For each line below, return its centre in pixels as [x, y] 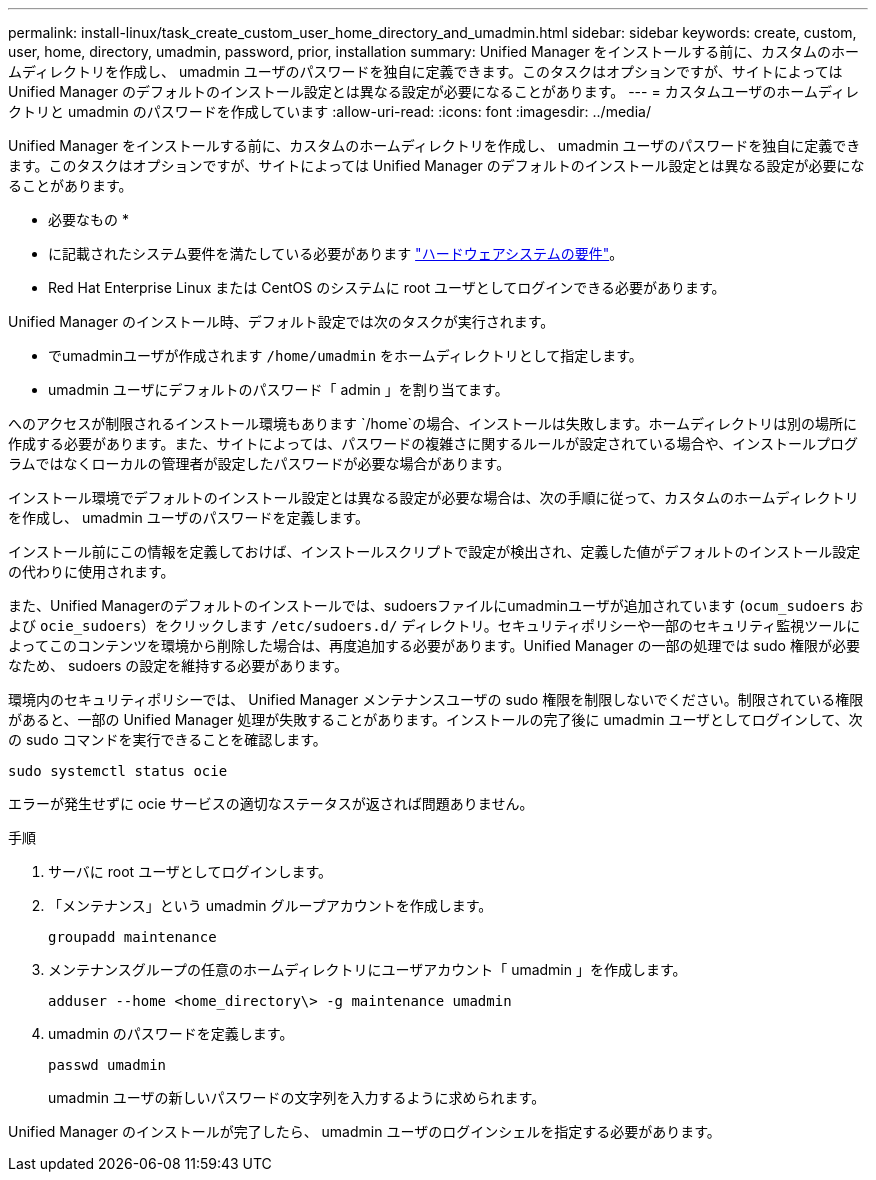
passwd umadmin [107, 1065]
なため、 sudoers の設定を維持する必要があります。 [178, 665]
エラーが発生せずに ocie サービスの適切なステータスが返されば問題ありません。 [271, 803]
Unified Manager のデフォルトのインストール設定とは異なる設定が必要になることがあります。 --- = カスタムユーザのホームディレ [433, 91]
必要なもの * [88, 219]
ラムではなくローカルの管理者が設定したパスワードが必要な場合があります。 [259, 463]
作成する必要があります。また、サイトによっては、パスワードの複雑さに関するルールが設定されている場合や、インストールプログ [433, 443]
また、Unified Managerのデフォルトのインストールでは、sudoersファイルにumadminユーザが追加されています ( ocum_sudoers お [436, 605]
